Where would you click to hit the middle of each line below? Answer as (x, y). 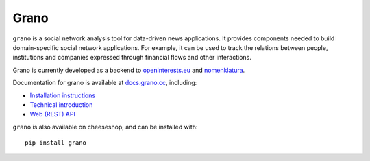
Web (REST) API (52, 114)
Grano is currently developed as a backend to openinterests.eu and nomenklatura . (129, 70)
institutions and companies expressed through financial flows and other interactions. (132, 58)
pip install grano (56, 143)
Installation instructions (63, 95)
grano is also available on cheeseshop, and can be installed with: (105, 127)
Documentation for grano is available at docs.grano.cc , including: (105, 83)
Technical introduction (61, 104)
